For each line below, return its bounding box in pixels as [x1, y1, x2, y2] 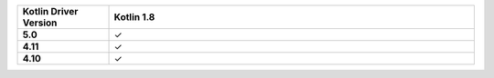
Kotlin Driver [22, 5, 79, 17]
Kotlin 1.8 [113, 11, 156, 23]
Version [22, 16, 58, 29]
